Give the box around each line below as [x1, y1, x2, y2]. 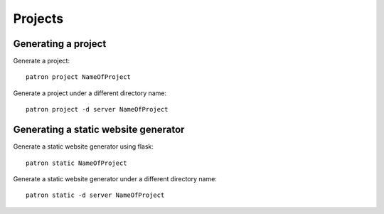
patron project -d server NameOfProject [26, 105, 169, 114]
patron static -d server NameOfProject [26, 191, 165, 199]
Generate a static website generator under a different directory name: [13, 174, 217, 183]
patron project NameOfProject [26, 73, 132, 81]
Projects [13, 11, 64, 26]
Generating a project [13, 38, 107, 50]
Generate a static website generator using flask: [13, 142, 154, 151]
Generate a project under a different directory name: [13, 89, 167, 97]
